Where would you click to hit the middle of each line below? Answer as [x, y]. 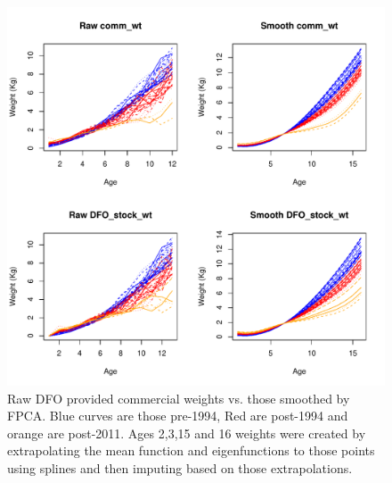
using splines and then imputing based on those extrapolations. [180, 467]
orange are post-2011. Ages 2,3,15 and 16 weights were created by [187, 433]
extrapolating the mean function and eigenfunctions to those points [191, 450]
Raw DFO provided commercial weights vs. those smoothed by [179, 398]
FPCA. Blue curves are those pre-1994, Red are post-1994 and [178, 416]
